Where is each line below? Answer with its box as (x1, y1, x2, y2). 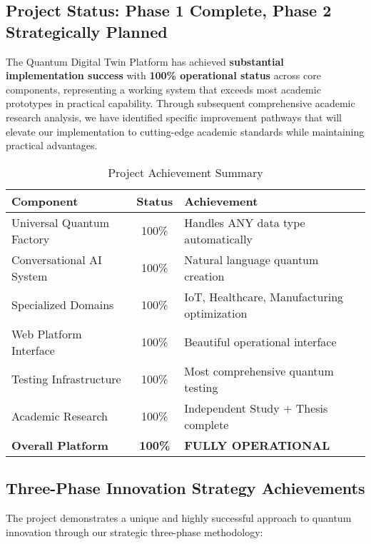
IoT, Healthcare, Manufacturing (184, 288, 344, 305)
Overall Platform (11, 436, 108, 453)
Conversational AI (11, 251, 102, 268)
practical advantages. (6, 138, 98, 153)
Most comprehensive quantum (184, 362, 334, 379)
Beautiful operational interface (184, 333, 337, 351)
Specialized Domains (11, 296, 114, 313)
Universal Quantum (11, 213, 110, 231)
